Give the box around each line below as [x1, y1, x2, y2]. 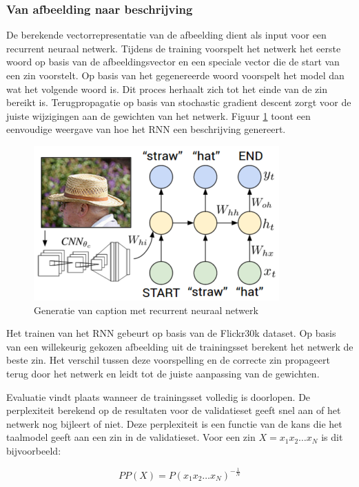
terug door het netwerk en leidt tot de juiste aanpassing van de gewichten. [6, 366, 320, 380]
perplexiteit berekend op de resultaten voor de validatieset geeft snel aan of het [6, 403, 341, 417]
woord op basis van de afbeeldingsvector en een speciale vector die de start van [6, 54, 340, 69]
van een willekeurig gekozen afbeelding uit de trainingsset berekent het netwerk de [6, 339, 353, 353]
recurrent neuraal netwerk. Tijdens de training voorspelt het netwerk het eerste [6, 41, 341, 55]
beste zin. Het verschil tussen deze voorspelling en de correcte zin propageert [6, 353, 330, 367]
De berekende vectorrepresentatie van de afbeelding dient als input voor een [6, 28, 327, 42]
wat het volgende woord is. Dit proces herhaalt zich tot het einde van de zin [6, 81, 327, 96]
